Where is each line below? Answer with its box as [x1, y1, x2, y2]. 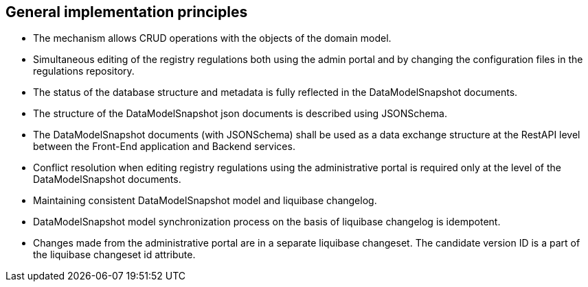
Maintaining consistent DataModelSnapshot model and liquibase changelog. [33, 195, 377, 207]
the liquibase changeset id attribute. [33, 249, 196, 261]
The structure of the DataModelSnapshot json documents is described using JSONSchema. [33, 108, 447, 120]
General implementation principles [5, 3, 248, 21]
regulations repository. [33, 65, 135, 77]
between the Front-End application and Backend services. [33, 140, 295, 153]
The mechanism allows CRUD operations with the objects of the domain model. [33, 32, 392, 45]
